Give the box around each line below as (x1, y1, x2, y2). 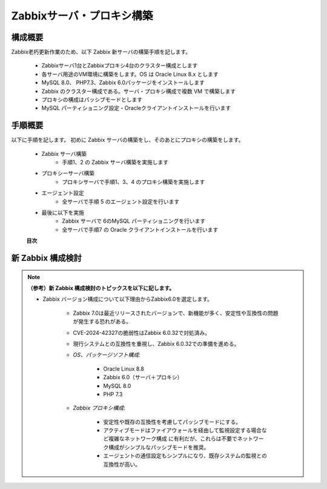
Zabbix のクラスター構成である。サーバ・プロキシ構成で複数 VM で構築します (41, 87, 236, 95)
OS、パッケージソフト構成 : (73, 351, 140, 359)
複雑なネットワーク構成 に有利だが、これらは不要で (108, 435, 237, 442)
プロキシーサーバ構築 (41, 170, 95, 177)
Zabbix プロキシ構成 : (73, 404, 125, 412)
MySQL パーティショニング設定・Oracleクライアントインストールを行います (41, 104, 231, 112)
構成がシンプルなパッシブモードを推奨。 (108, 443, 210, 451)
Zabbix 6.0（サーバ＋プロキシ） (103, 374, 183, 381)
